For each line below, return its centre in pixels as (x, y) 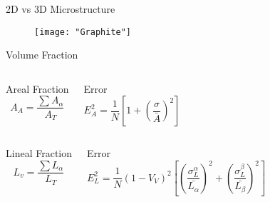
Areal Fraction (37, 88)
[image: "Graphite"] (83, 32)
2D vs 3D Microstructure (61, 9)
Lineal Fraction (39, 153)
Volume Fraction (42, 55)
